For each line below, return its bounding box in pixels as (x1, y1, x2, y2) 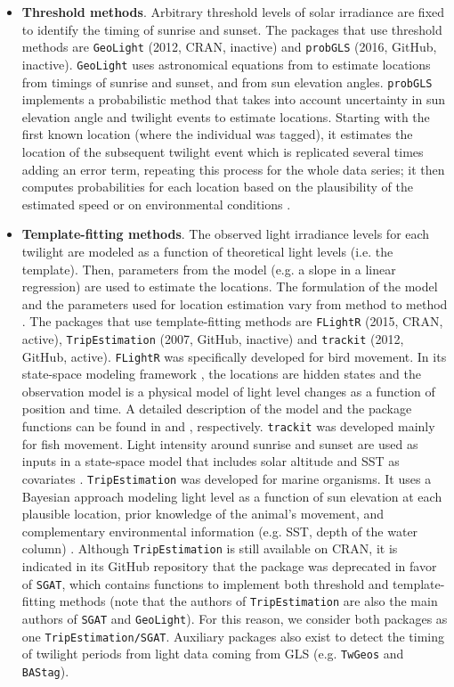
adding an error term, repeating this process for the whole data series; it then (21, 159, 445, 178)
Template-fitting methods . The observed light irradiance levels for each (21, 225, 430, 243)
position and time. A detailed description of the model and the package (21, 399, 412, 418)
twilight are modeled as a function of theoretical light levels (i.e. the (21, 241, 393, 260)
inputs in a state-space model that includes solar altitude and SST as (21, 452, 400, 470)
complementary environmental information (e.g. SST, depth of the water (21, 521, 418, 540)
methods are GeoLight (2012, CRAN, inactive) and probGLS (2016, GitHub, (21, 37, 437, 56)
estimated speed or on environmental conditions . (21, 194, 291, 213)
